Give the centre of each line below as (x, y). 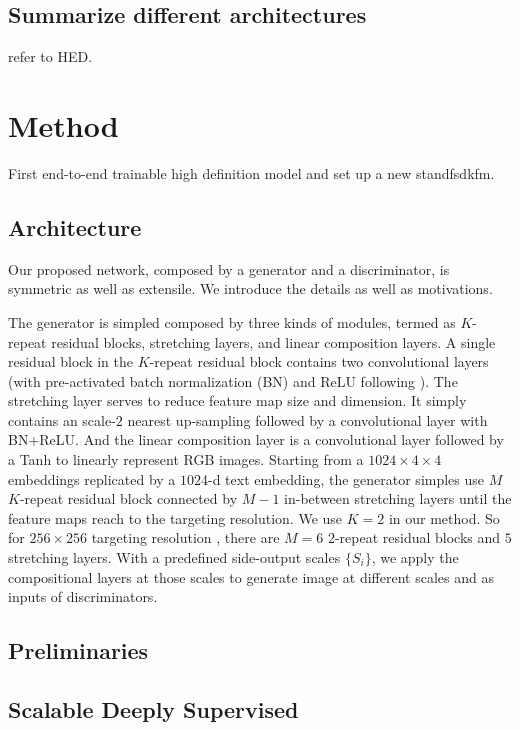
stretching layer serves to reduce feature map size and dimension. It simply (237, 400)
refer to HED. (50, 56)
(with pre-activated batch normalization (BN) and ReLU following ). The (233, 380)
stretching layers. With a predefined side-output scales (174, 557)
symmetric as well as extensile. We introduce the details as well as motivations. (250, 288)
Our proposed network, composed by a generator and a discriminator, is (229, 268)
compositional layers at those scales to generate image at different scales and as (251, 576)
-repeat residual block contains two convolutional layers (319, 361)
